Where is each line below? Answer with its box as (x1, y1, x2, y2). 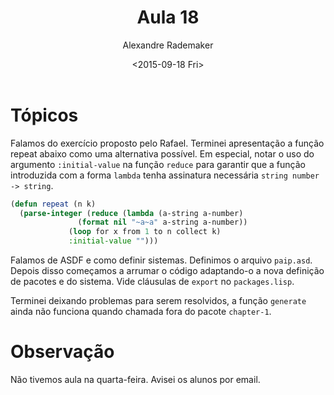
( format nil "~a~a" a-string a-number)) (77, 217, 248, 228)
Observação (10, 341, 115, 363)
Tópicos (10, 104, 79, 126)
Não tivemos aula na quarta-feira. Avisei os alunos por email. (10, 374, 261, 385)
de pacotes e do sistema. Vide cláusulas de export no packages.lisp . (10, 276, 295, 288)
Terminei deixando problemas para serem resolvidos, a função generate (10, 295, 307, 307)
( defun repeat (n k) (10, 199, 97, 209)
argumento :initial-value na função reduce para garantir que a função (10, 158, 306, 170)
